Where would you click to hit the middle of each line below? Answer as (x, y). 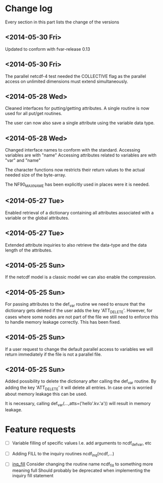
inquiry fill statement (33, 476)
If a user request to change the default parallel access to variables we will (79, 349)
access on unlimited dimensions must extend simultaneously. (67, 81)
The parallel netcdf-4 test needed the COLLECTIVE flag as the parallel (76, 76)
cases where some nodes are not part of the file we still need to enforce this (82, 317)
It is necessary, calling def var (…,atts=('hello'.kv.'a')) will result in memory (78, 404)
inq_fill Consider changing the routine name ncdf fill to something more (82, 465)
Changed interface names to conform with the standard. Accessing (73, 150)
